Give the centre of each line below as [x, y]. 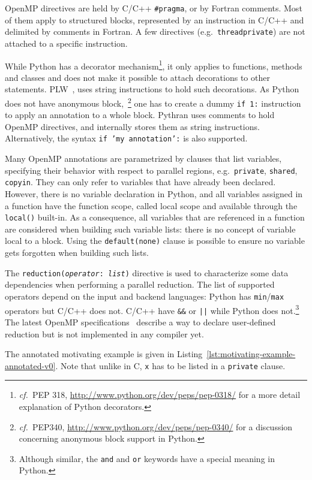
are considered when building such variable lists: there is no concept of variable [150, 229]
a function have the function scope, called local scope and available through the [151, 205]
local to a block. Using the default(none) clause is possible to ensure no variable [155, 241]
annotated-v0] [30, 365]
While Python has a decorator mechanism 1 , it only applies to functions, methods [154, 65]
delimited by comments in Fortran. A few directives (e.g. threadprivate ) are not [155, 31]
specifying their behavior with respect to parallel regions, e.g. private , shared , [151, 170]
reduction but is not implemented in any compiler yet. [104, 333]
